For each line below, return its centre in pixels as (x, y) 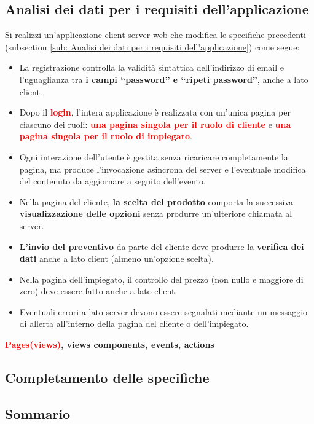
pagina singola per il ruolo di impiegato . (106, 136)
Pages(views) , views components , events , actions (110, 344)
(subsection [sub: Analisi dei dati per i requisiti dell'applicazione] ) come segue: (152, 46)
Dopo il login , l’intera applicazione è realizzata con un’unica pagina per (155, 112)
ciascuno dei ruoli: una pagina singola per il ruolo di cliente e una (155, 124)
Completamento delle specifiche (107, 378)
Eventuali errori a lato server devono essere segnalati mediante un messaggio (163, 311)
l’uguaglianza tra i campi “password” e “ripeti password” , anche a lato (164, 79)
